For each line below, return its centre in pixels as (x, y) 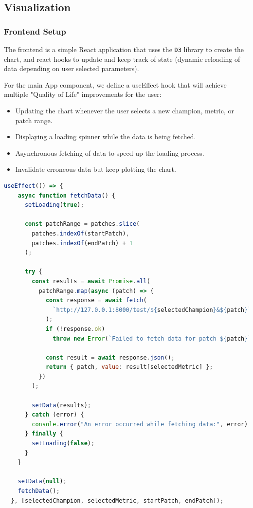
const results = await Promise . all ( (91, 281)
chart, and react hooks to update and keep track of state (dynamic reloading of (122, 59)
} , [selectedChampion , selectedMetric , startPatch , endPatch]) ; (117, 500)
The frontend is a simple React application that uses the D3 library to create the (124, 49)
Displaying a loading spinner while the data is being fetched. (106, 136)
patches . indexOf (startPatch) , (81, 233)
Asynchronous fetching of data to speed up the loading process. (110, 153)
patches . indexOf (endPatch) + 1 (82, 243)
